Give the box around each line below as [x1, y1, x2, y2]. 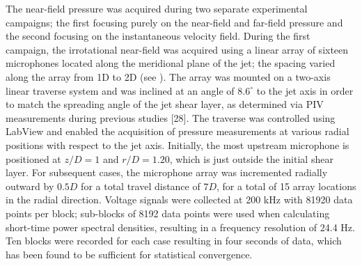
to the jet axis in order [256, 83, 354, 97]
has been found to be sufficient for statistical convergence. [6, 247, 253, 261]
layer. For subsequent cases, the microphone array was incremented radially [6, 165, 328, 180]
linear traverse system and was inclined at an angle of [6, 83, 235, 97]
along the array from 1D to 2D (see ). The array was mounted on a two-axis [6, 69, 331, 84]
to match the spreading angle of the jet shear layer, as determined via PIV [6, 97, 324, 111]
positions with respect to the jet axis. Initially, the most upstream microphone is [6, 137, 349, 152]
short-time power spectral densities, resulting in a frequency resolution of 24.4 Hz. [6, 219, 355, 234]
